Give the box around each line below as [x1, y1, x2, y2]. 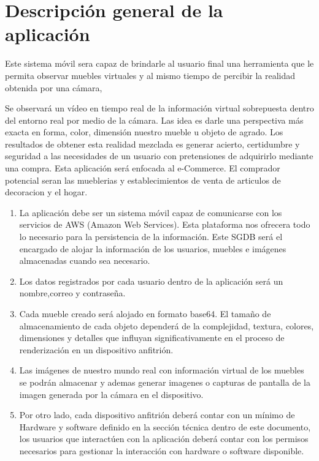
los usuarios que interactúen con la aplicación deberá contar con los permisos [19, 432, 309, 445]
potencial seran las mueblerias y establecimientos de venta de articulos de [5, 173, 281, 186]
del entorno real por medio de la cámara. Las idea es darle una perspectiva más [5, 113, 304, 126]
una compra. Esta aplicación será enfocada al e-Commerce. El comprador [5, 162, 280, 174]
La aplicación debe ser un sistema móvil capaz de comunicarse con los [19, 206, 282, 219]
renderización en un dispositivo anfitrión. [19, 343, 174, 356]
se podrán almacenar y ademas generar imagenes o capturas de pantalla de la [19, 375, 310, 388]
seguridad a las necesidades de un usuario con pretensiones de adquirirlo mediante [5, 149, 313, 162]
